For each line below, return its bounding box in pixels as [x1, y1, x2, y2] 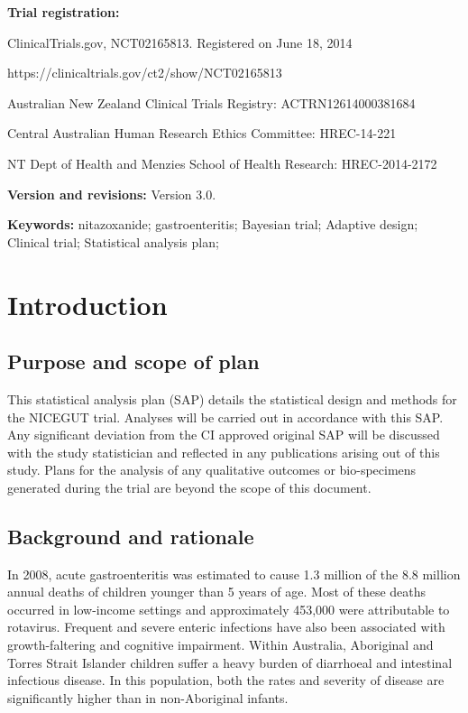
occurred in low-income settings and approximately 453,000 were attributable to [7, 599, 450, 618]
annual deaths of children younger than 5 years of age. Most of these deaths [7, 582, 427, 601]
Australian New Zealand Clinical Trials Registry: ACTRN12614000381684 [7, 93, 416, 112]
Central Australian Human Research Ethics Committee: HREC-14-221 [7, 124, 397, 143]
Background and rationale [7, 522, 254, 550]
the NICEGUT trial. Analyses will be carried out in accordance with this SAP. [7, 407, 444, 426]
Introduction [7, 285, 168, 322]
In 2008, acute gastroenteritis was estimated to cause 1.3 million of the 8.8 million [7, 564, 461, 583]
